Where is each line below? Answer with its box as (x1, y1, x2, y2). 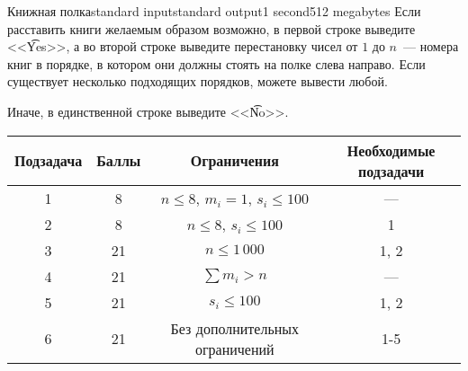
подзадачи (358, 160, 425, 181)
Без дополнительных (170, 317, 300, 339)
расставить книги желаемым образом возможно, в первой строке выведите (7, 19, 416, 38)
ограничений (195, 338, 274, 359)
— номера (402, 37, 459, 56)
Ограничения (190, 150, 279, 172)
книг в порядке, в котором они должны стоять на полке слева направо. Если (7, 54, 426, 73)
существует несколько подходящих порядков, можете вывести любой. (7, 72, 388, 91)
